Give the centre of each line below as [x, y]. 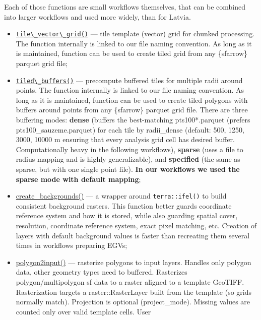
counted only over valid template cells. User [83, 311]
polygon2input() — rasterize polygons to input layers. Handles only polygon [134, 262]
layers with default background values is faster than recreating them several [133, 235]
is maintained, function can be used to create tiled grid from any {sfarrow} [132, 53]
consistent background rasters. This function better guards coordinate [124, 205]
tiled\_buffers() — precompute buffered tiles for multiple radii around [129, 80]
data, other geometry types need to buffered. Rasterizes [102, 272]
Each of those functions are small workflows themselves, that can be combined [125, 7]
